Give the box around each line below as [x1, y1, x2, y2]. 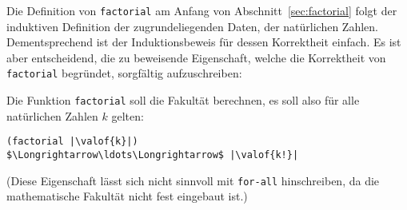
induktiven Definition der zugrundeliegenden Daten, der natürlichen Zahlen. [6, 18, 378, 34]
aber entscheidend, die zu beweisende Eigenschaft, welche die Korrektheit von [6, 49, 386, 65]
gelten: [111, 107, 144, 124]
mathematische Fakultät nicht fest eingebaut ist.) [6, 188, 248, 204]
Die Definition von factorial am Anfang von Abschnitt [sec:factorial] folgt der [6, 2, 397, 18]
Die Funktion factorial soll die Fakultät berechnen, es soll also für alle [6, 92, 360, 109]
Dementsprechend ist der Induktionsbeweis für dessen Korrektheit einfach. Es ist [6, 34, 401, 50]
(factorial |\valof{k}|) [6, 136, 138, 148]
